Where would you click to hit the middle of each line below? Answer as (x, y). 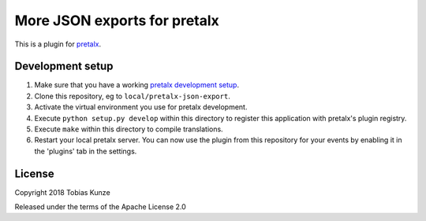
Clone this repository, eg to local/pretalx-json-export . (132, 96)
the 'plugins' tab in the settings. (86, 151)
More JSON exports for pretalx (117, 20)
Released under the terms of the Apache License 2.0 (101, 207)
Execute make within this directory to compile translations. (129, 129)
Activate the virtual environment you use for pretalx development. (141, 107)
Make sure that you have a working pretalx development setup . (137, 85)
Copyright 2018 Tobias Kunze (62, 192)
